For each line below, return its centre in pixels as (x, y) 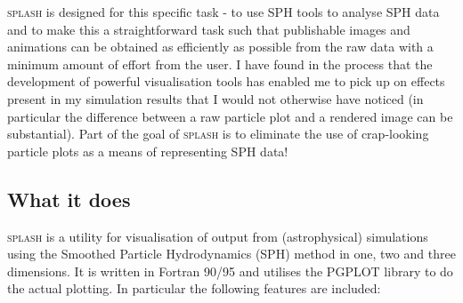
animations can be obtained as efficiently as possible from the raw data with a (220, 47)
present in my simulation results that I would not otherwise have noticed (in (215, 98)
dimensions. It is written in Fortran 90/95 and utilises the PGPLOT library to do (230, 271)
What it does (69, 199)
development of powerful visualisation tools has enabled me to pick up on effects (226, 81)
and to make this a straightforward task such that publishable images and (209, 29)
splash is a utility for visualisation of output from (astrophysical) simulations (218, 236)
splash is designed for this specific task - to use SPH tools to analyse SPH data (223, 12)
